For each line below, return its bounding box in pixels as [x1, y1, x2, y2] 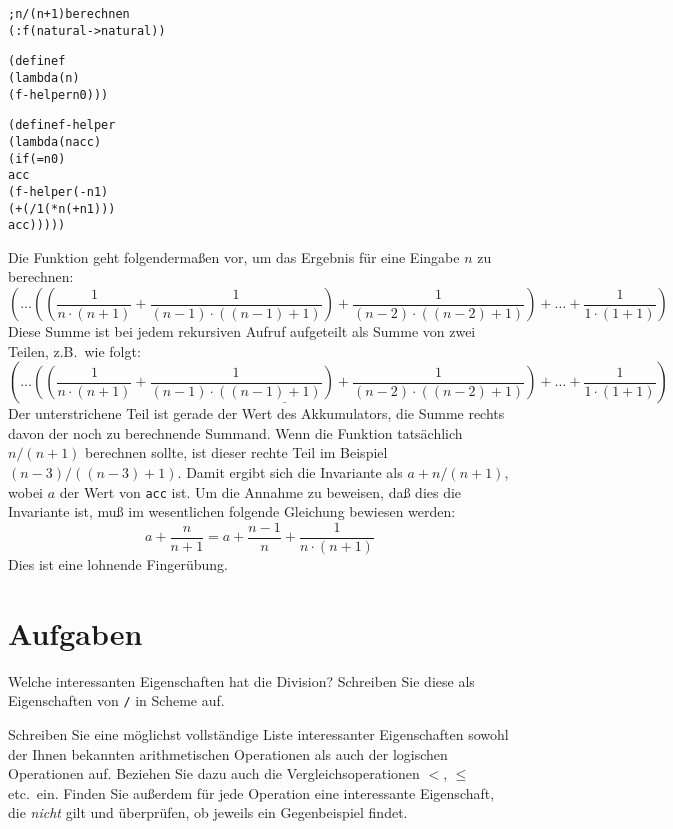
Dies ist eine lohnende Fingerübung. [8, 553, 228, 574]
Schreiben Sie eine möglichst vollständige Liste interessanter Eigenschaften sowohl [8, 723, 509, 744]
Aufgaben [8, 612, 143, 653]
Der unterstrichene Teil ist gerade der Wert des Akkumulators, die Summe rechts [8, 403, 505, 424]
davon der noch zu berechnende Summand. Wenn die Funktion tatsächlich [8, 422, 463, 443]
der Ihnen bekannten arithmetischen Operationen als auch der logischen [8, 743, 448, 764]
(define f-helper [8, 118, 116, 133]
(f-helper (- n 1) [8, 184, 109, 199]
